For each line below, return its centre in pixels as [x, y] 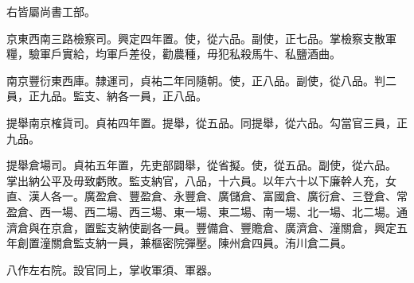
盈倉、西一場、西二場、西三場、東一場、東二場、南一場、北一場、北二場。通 [207, 211]
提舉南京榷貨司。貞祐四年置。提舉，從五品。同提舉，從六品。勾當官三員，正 [207, 122]
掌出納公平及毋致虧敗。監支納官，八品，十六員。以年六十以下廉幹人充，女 [201, 180]
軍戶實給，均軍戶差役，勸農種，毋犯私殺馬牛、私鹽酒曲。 [190, 54]
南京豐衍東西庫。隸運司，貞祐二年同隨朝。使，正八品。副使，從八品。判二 [201, 80]
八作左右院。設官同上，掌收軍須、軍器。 [112, 269]
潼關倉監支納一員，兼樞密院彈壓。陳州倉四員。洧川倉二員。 [195, 243]
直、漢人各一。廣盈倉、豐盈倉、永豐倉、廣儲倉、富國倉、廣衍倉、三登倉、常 [207, 196]
